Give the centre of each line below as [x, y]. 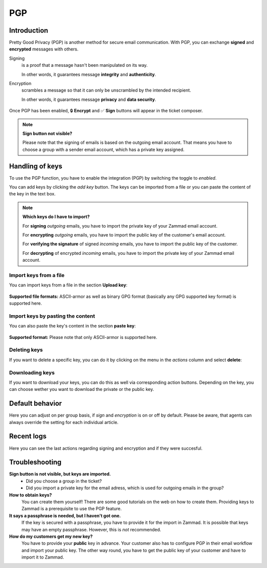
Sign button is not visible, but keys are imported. [60, 474]
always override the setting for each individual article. [64, 422]
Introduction [29, 30]
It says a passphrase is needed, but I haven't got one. [65, 516]
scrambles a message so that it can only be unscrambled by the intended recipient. [106, 90]
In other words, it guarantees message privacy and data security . [89, 99]
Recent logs [28, 436]
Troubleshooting [35, 462]
